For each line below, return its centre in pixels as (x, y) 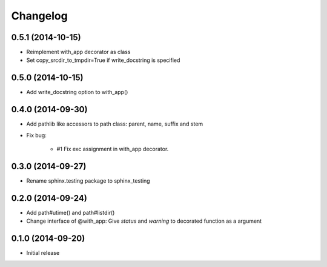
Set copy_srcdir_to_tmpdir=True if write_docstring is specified (103, 60)
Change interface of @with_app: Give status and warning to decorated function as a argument (144, 221)
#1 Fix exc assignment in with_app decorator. (113, 149)
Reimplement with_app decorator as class (78, 52)
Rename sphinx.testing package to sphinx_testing (88, 181)
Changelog (39, 16)
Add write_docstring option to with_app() (77, 92)
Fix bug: (36, 135)
